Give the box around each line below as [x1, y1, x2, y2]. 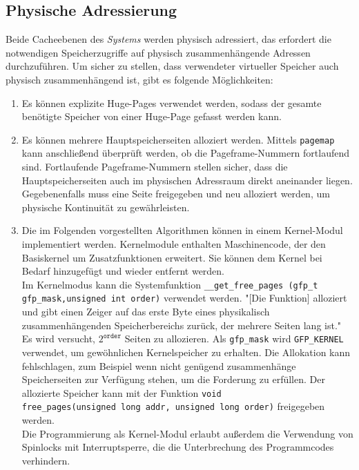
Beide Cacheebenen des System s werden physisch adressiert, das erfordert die [6, 32, 331, 46]
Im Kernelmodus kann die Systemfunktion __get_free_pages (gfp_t [21, 277, 318, 291]
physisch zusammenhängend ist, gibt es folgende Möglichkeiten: [6, 72, 273, 86]
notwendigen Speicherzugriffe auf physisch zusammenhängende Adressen [6, 45, 311, 59]
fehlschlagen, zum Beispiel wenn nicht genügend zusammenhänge [21, 358, 296, 373]
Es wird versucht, [21, 331, 96, 346]
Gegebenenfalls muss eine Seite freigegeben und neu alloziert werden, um [21, 186, 330, 201]
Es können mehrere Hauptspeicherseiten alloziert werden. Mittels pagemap [21, 132, 335, 146]
